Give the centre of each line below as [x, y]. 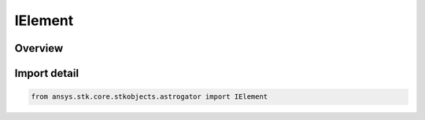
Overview [39, 48]
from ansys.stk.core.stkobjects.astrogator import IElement [150, 97]
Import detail [46, 73]
